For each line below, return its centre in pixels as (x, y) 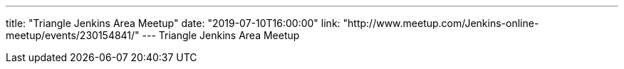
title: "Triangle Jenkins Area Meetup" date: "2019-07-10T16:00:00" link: (173, 23)
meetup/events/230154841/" (73, 35)
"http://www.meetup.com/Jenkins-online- (441, 23)
